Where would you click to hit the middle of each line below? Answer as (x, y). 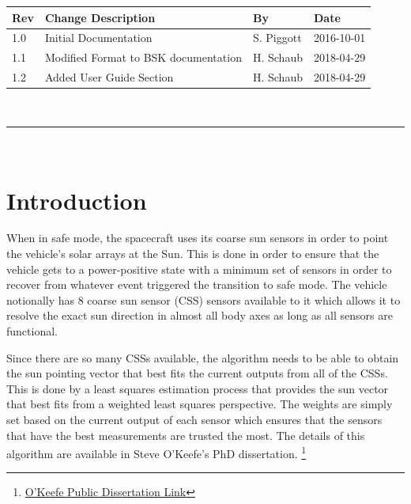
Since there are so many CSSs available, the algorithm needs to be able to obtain (203, 357)
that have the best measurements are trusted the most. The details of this (186, 435)
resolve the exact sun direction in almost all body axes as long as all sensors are (200, 315)
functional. (32, 331)
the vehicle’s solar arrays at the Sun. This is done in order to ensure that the (193, 254)
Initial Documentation (98, 38)
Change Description (100, 17)
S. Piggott (277, 38)
